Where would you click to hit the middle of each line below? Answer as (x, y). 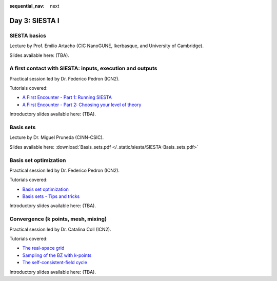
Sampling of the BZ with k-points (57, 255)
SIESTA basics (28, 35)
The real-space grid (43, 248)
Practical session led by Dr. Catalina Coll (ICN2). (60, 229)
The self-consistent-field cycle (55, 263)
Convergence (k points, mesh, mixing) (58, 219)
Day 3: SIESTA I (34, 21)
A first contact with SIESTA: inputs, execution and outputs (83, 68)
